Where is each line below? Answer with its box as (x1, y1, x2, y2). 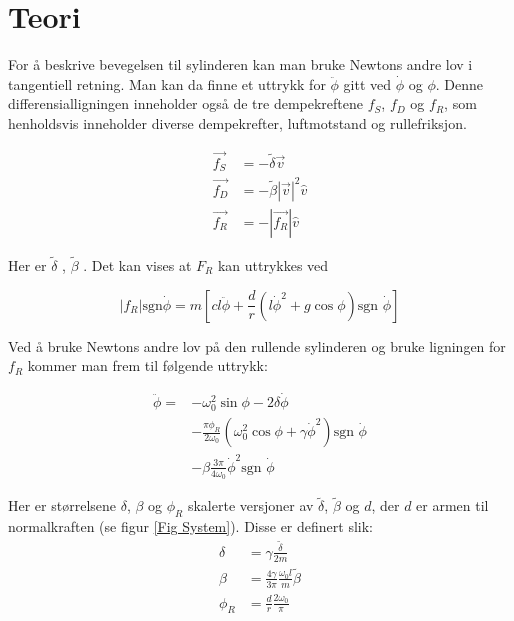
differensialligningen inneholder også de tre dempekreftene (8, 93, 363, 114)
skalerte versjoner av (187, 495, 314, 516)
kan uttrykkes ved (217, 254, 329, 275)
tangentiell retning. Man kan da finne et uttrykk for (8, 73, 326, 94)
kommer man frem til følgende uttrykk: (27, 355, 268, 376)
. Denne (435, 73, 483, 94)
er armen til (416, 495, 489, 516)
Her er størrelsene (8, 495, 117, 516)
